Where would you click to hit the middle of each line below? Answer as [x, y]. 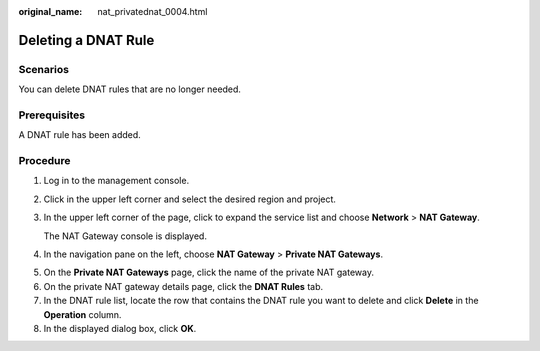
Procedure [44, 161]
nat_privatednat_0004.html [152, 11]
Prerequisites [51, 115]
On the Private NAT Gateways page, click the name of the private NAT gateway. [209, 272]
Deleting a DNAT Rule [86, 40]
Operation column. [82, 314]
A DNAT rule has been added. [80, 135]
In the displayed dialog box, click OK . [120, 328]
